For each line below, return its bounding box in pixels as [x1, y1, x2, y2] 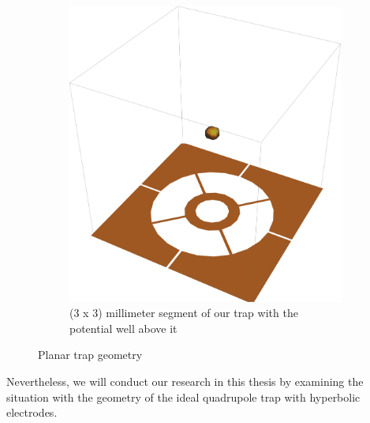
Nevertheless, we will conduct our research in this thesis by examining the [6, 372, 364, 389]
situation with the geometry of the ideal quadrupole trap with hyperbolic [6, 388, 361, 405]
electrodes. [6, 404, 58, 421]
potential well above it [69, 319, 178, 336]
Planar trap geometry [38, 346, 143, 363]
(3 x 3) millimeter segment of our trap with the [69, 304, 298, 321]
